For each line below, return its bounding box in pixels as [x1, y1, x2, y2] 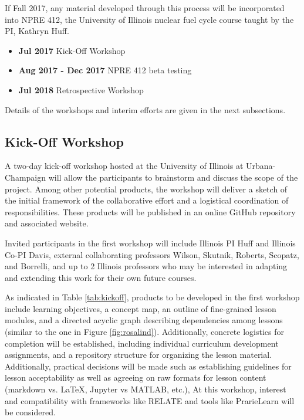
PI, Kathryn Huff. [5, 25, 69, 37]
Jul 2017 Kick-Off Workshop [18, 44, 126, 56]
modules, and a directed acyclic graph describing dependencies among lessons [5, 314, 283, 326]
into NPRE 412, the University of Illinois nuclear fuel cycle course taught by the [5, 13, 294, 25]
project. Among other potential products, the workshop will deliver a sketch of [5, 182, 288, 195]
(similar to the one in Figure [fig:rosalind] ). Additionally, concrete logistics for [5, 326, 284, 338]
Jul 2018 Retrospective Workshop [18, 83, 144, 96]
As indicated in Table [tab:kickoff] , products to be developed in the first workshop [5, 291, 300, 303]
